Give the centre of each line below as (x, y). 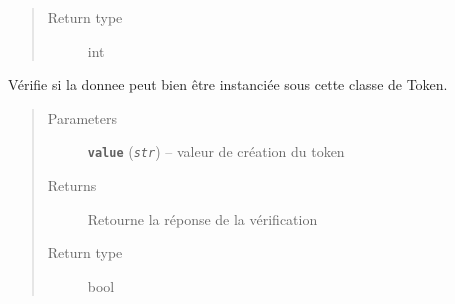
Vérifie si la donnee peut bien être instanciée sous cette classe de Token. (228, 84)
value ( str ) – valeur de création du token (216, 151)
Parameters (82, 117)
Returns (72, 185)
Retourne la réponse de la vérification (202, 218)
